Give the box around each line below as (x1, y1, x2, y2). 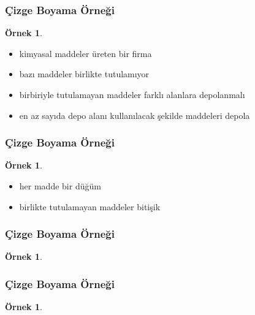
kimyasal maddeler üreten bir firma (19, 47, 152, 59)
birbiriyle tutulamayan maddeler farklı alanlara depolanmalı (19, 88, 245, 101)
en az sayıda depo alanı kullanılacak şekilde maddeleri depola (19, 108, 250, 121)
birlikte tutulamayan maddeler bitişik (19, 200, 161, 213)
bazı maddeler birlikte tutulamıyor (19, 67, 150, 80)
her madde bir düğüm (19, 180, 101, 192)
